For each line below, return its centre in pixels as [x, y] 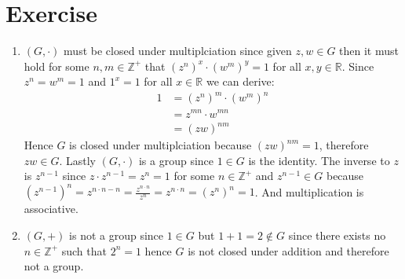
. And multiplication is [309, 191]
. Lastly [78, 160]
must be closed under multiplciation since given [178, 51]
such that [84, 250]
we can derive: [240, 81]
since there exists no [337, 235]
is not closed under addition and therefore [288, 250]
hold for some [57, 66]
